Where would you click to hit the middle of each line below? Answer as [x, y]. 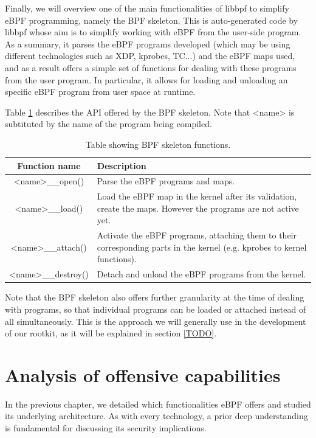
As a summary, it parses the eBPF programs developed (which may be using [148, 43]
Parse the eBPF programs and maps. [166, 181]
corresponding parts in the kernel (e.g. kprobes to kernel [202, 247]
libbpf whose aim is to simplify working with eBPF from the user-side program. [153, 32]
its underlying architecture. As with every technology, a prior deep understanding [156, 416]
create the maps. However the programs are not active [198, 208]
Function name [49, 165]
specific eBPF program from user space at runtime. [100, 92]
